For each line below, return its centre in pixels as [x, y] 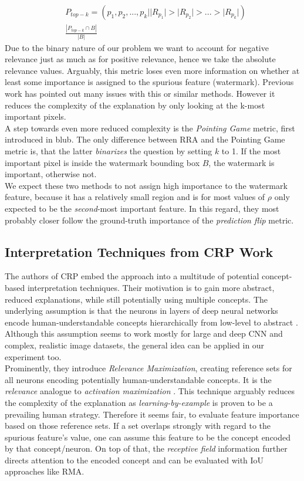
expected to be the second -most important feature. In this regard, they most [142, 208]
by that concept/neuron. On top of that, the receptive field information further [146, 448]
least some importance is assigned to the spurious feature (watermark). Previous [149, 82]
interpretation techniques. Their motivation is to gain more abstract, [151, 287]
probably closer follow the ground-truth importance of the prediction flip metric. [149, 220]
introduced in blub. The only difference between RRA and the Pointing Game [145, 139]
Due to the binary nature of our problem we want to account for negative [137, 47]
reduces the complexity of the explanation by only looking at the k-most [135, 105]
